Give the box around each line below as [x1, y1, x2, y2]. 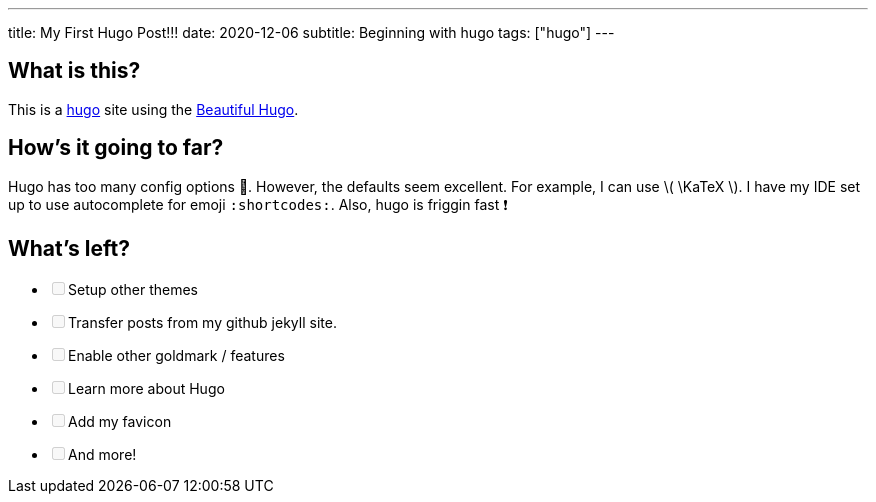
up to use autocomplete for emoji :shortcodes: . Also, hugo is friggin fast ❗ [8, 195, 508, 213]
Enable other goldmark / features [68, 346, 285, 364]
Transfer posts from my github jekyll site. [68, 313, 337, 331]
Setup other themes [68, 280, 198, 298]
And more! [68, 445, 137, 463]
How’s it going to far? [8, 135, 224, 161]
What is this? [8, 58, 141, 84]
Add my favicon [68, 412, 172, 430]
